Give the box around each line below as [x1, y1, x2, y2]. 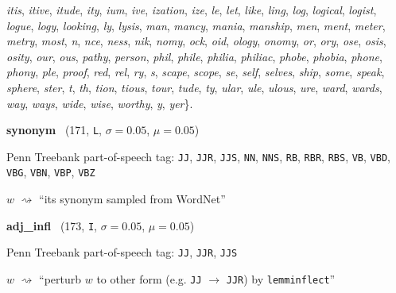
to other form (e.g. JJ [96, 271, 202, 287]
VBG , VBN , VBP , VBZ [6, 164, 95, 180]
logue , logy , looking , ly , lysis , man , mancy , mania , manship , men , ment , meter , [6, 17, 386, 33]
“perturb [39, 271, 82, 287]
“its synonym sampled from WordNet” [39, 191, 226, 207]
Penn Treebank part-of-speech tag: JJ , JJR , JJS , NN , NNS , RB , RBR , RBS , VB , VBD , [6, 148, 390, 164]
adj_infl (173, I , [6, 217, 97, 233]
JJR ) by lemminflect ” [226, 271, 336, 287]
